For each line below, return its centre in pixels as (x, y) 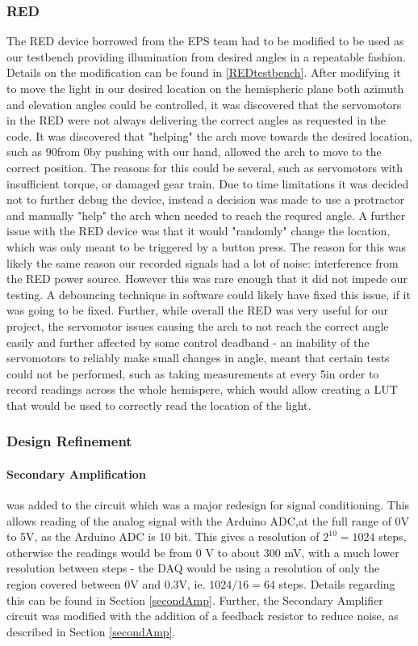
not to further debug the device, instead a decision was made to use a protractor (206, 199)
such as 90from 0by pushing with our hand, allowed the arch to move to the (194, 152)
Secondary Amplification (76, 473)
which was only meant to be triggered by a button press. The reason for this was (206, 246)
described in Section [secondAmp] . (91, 631)
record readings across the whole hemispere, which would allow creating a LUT (202, 389)
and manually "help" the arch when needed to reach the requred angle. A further (206, 215)
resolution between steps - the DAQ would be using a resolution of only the (193, 568)
